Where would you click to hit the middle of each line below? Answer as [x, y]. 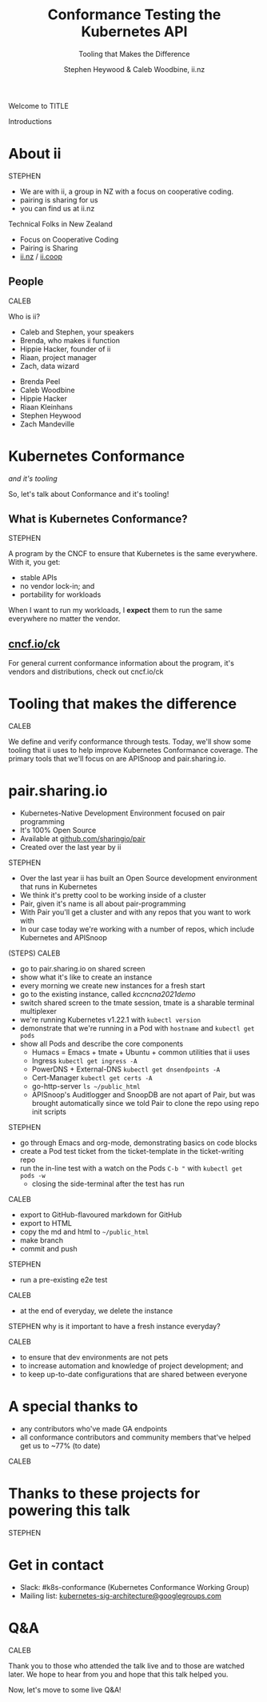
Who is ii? [24, 316]
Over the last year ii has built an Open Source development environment [138, 879]
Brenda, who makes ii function [70, 340]
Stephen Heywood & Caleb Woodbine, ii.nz [134, 69]
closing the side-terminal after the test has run [108, 1184]
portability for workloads [60, 595]
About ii [35, 154]
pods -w [32, 1176]
